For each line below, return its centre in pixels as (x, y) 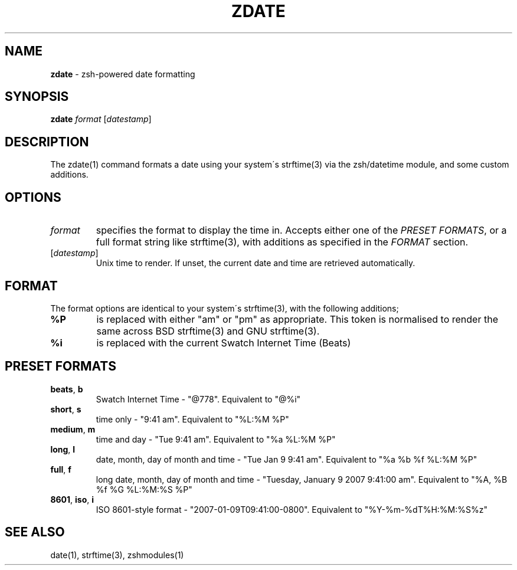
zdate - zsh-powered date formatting (123, 74)
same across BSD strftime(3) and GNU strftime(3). (208, 331)
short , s (66, 409)
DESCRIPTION (47, 142)
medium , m (73, 429)
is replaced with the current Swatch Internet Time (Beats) (224, 343)
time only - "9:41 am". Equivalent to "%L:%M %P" (192, 419)
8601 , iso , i (72, 499)
